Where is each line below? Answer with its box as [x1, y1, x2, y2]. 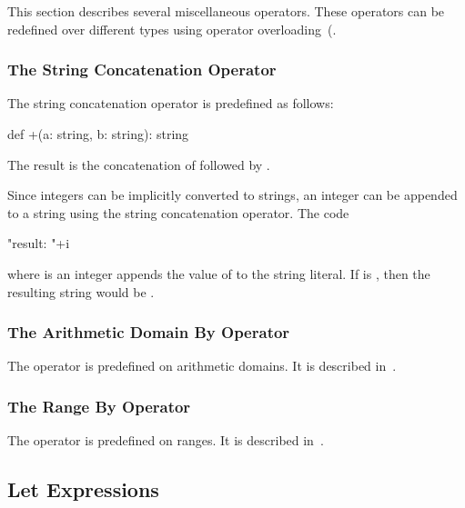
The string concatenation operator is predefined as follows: [7, 94, 334, 113]
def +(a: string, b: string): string [7, 125, 189, 143]
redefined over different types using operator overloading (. [7, 19, 337, 38]
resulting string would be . [7, 282, 155, 301]
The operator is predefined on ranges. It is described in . [7, 431, 324, 450]
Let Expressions [7, 475, 159, 503]
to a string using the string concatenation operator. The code [7, 203, 349, 222]
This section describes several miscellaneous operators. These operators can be [7, 2, 445, 20]
